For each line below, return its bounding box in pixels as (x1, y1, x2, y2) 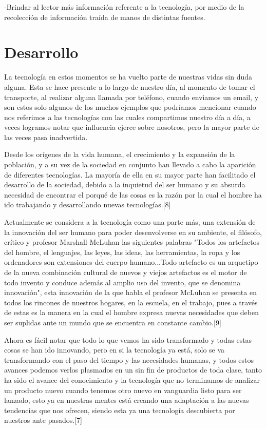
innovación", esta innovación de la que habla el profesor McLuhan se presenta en (4, 287, 257, 298)
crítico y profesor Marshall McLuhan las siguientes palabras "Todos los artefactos (4, 237, 260, 247)
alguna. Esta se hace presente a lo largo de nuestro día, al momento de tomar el (4, 81, 255, 92)
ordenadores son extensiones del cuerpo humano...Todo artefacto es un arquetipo (4, 257, 258, 267)
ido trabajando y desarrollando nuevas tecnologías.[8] (4, 199, 171, 210)
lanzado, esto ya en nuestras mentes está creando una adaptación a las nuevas (4, 395, 249, 405)
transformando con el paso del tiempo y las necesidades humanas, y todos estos (4, 354, 254, 365)
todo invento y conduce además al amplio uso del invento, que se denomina (4, 277, 241, 287)
